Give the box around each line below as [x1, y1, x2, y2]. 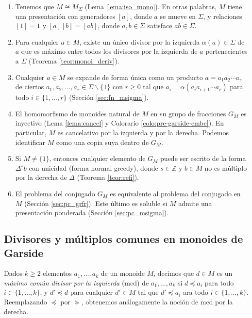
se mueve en [160, 11, 196, 21]
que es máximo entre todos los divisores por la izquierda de [21, 46, 198, 56]
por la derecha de [15, 172, 67, 182]
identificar [15, 137, 45, 147]
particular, [15, 127, 47, 137]
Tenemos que [15, 1, 54, 11]
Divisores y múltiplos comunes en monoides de [4, 231, 243, 246]
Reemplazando [4, 297, 47, 307]
